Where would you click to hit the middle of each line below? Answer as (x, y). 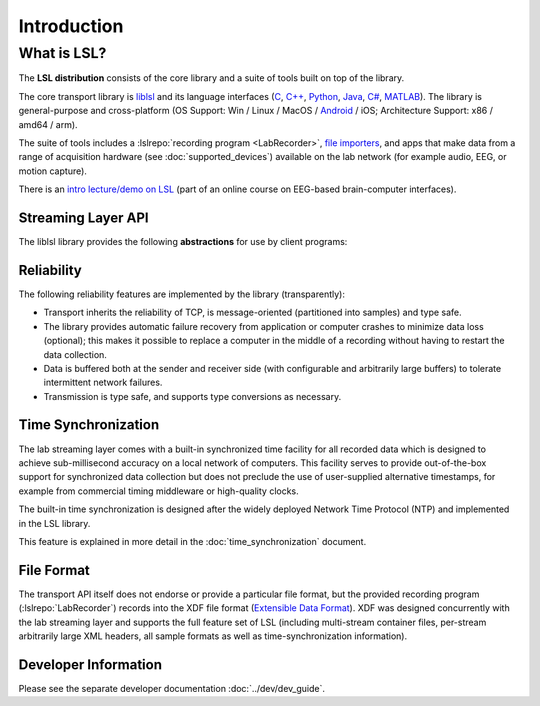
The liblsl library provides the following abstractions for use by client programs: (183, 242)
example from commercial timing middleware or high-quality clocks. (158, 491)
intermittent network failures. (103, 382)
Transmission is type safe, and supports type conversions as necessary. (192, 396)
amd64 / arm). (48, 124)
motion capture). (52, 171)
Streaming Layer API (83, 217)
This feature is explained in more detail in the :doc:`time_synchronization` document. (192, 541)
